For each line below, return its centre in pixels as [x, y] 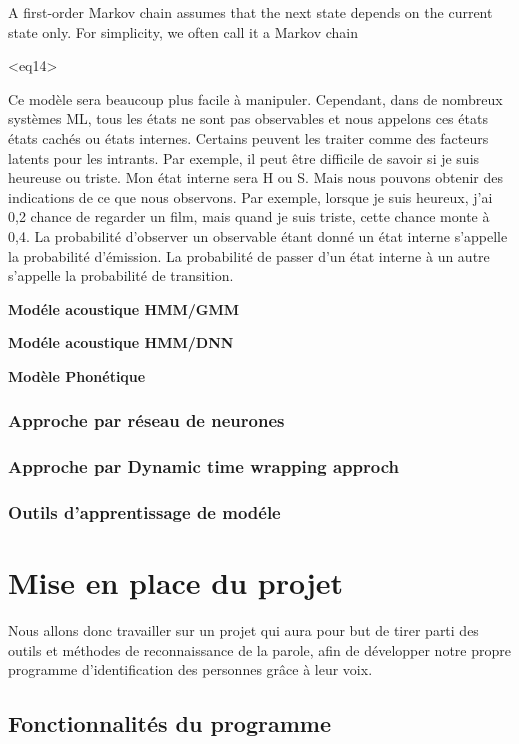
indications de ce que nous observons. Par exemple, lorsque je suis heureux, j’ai [250, 196]
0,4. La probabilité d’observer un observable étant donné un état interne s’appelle [258, 235]
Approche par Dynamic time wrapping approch [203, 466]
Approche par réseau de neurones [146, 420]
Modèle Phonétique [77, 375]
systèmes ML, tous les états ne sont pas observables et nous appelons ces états [248, 118]
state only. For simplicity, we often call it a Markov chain [183, 31]
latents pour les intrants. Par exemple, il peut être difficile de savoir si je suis [244, 157]
